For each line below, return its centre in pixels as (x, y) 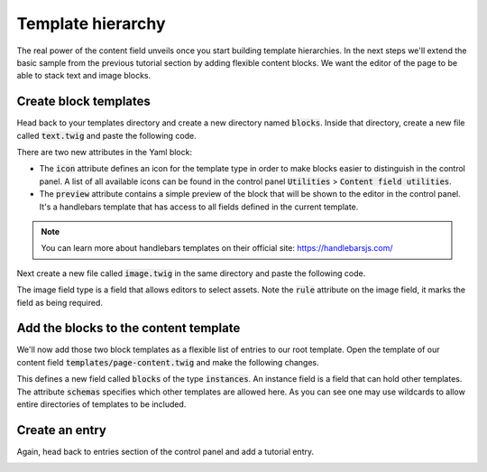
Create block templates (83, 102)
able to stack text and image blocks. (84, 76)
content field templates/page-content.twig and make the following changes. (168, 362)
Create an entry (62, 430)
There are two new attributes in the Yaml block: (105, 153)
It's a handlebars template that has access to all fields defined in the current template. (199, 207)
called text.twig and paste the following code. (107, 135)
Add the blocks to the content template (129, 328)
